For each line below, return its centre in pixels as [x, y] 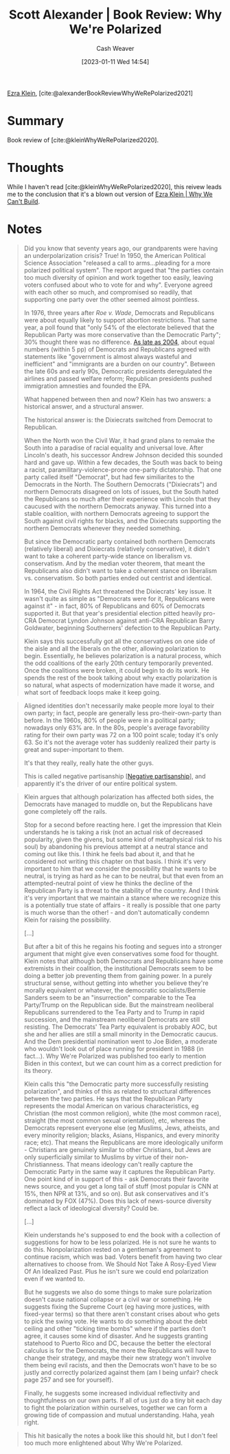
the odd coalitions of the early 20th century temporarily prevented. [118, 663]
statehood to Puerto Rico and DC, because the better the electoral [117, 1343]
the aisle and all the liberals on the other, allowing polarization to [115, 648]
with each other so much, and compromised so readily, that [108, 292]
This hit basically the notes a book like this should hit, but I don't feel [121, 1435]
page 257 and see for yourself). [69, 1380]
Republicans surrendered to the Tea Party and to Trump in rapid [114, 1012]
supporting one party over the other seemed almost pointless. [112, 299]
